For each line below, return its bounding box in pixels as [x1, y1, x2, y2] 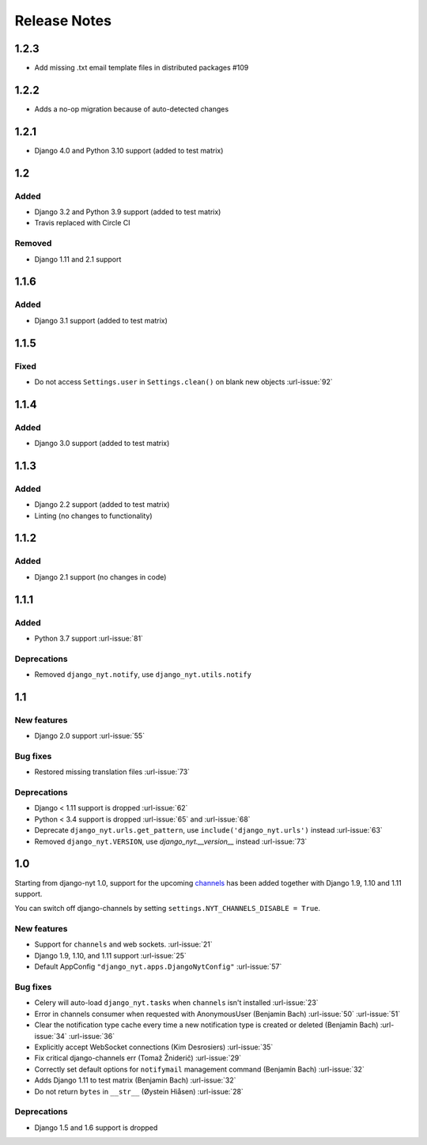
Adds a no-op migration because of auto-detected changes [34, 104, 229, 114]
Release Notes [14, 12, 112, 29]
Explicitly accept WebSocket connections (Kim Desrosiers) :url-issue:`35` [34, 1042, 274, 1052]
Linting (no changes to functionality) [34, 511, 153, 520]
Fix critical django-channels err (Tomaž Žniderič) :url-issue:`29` [34, 1053, 241, 1063]
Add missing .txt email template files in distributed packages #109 [34, 63, 249, 73]
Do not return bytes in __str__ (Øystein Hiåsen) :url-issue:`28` [34, 1086, 244, 1096]
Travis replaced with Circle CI [34, 218, 130, 228]
